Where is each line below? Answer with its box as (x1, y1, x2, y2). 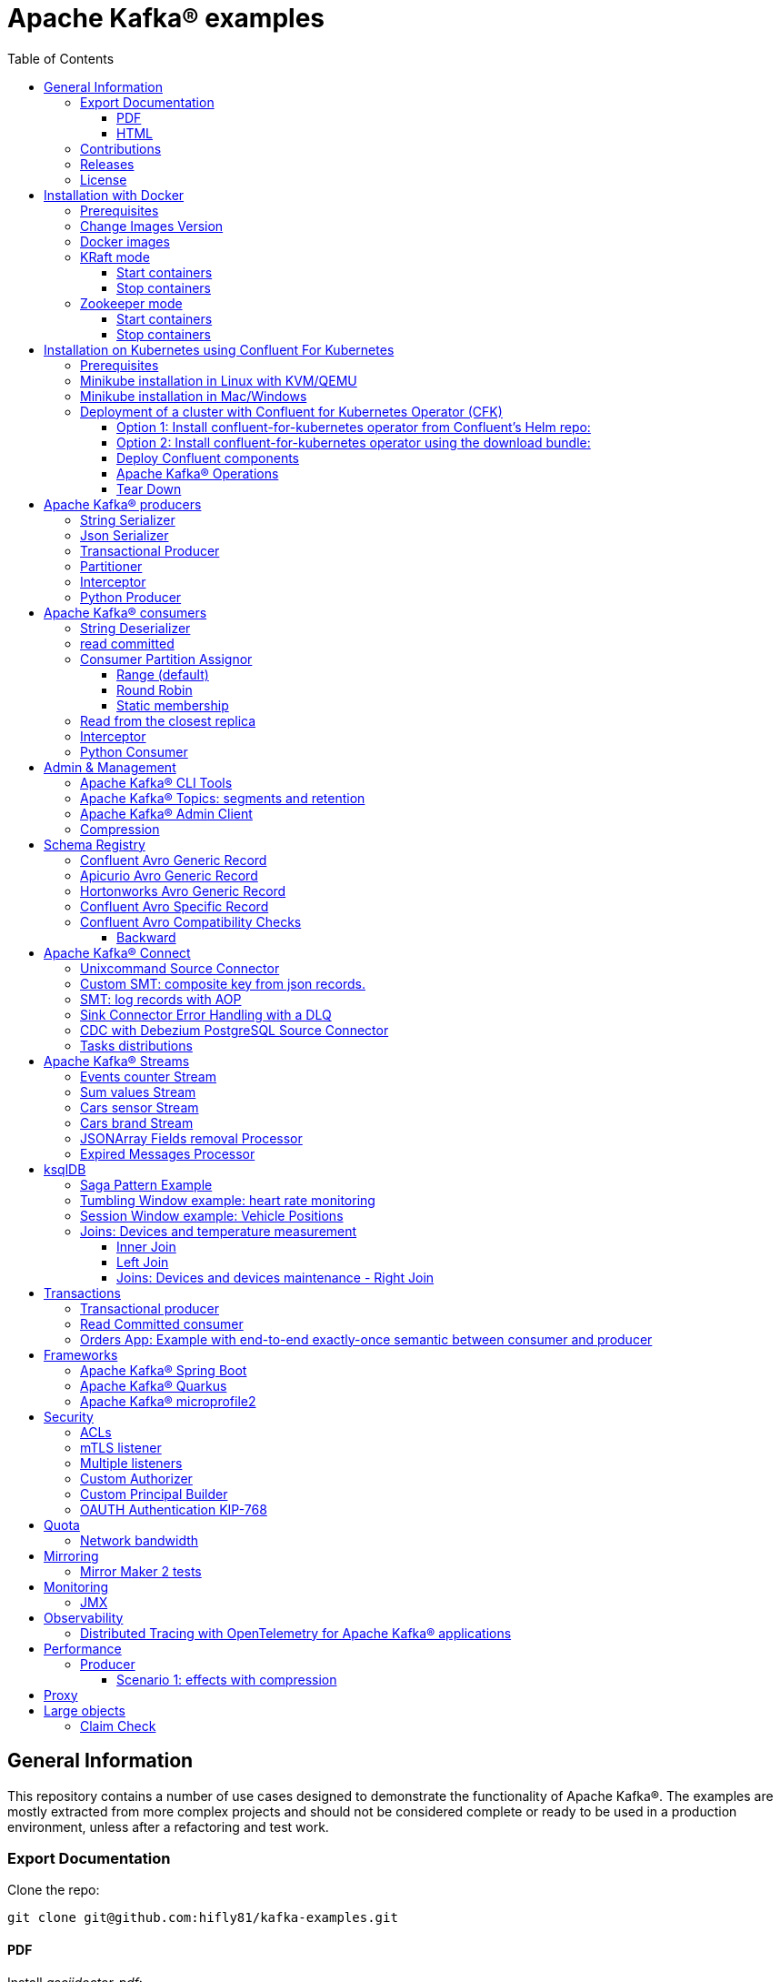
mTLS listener (80, 1439, 162, 1455)
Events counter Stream (80, 1068, 216, 1084)
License (80, 171, 127, 187)
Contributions (80, 140, 162, 156)
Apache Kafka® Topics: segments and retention (80, 790, 365, 806)
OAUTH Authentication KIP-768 (80, 1501, 267, 1517)
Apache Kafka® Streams (44, 1052, 190, 1069)
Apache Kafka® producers (44, 496, 202, 512)
